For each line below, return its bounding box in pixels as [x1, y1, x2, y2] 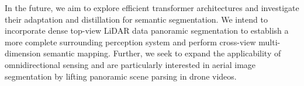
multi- [258, 35, 281, 48]
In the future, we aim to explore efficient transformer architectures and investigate [5, 2, 299, 13]
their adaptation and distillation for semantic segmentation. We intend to [5, 13, 268, 25]
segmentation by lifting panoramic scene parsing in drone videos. [5, 70, 237, 82]
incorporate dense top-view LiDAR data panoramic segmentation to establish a [5, 24, 289, 37]
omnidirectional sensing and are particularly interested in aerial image [5, 58, 256, 70]
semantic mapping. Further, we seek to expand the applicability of [43, 47, 281, 59]
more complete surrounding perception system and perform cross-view [5, 35, 256, 48]
